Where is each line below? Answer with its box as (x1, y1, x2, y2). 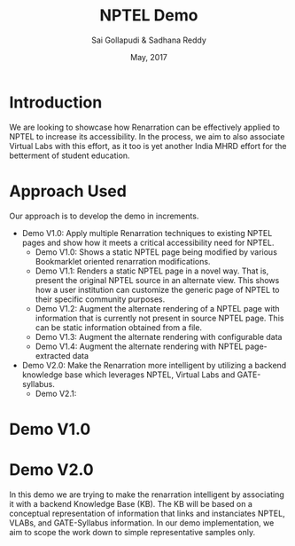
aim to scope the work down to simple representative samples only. (9, 526, 255, 537)
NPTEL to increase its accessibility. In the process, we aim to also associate (9, 131, 285, 142)
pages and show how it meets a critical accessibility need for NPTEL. (21, 237, 275, 248)
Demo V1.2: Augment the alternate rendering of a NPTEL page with (35, 303, 281, 313)
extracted (35, 350, 71, 360)
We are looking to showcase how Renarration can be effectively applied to (9, 122, 281, 132)
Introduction (9, 92, 103, 112)
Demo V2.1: (35, 388, 77, 399)
